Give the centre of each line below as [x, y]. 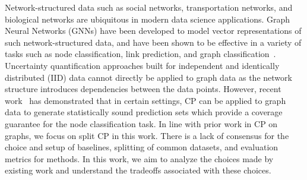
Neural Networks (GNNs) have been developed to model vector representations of [153, 31]
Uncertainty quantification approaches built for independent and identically [142, 65]
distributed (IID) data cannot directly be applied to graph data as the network [148, 77]
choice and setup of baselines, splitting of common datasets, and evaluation [142, 147]
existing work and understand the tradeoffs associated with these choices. [138, 170]
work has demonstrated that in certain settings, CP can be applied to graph [145, 100]
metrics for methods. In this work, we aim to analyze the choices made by [139, 158]
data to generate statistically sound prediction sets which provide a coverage [144, 112]
